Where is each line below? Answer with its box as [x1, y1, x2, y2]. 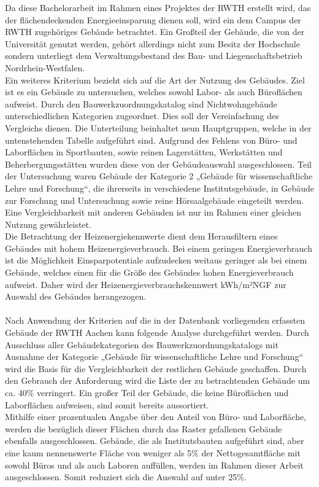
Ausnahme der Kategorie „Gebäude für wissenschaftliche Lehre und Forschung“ [5, 350, 304, 363]
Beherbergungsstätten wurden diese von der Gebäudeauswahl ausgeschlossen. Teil [5, 157, 312, 170]
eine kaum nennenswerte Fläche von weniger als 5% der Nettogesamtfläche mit [5, 446, 301, 459]
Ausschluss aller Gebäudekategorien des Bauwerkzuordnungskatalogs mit [5, 338, 279, 351]
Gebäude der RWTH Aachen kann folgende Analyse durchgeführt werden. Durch [5, 326, 309, 339]
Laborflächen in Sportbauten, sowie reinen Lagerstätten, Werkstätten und [5, 146, 283, 158]
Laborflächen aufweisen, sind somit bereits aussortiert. [5, 398, 209, 411]
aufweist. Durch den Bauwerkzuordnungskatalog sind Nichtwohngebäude [5, 97, 277, 110]
